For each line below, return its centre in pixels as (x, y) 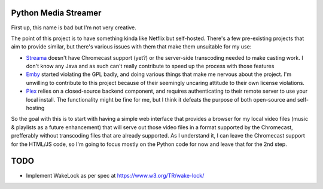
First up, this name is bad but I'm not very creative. (74, 28)
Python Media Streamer (56, 13)
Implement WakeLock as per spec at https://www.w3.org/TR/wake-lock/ (115, 175)
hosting (35, 108)
